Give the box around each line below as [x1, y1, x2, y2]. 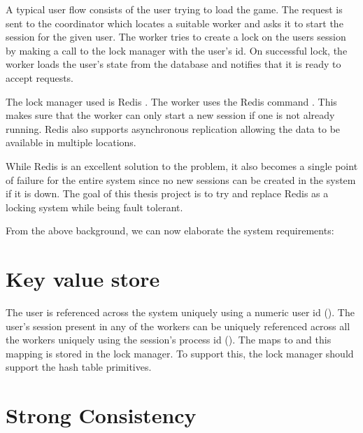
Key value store [6, 264, 160, 293]
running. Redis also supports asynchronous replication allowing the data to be [6, 121, 341, 136]
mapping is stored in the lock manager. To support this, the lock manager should [6, 346, 354, 360]
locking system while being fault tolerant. [6, 199, 183, 214]
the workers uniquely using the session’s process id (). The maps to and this [6, 332, 332, 347]
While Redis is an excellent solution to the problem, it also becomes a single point [6, 158, 358, 173]
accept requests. [6, 70, 74, 85]
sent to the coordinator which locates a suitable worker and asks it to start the [6, 15, 343, 30]
